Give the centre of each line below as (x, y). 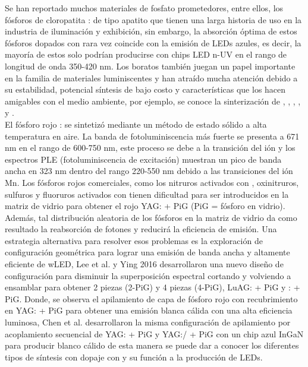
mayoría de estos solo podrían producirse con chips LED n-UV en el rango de (146, 54)
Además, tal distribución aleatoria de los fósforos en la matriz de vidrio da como (151, 217)
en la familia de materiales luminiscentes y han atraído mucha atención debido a (151, 77)
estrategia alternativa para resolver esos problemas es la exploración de (134, 240)
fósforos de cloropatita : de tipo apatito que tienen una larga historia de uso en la (153, 19)
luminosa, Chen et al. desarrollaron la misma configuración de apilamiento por (148, 322)
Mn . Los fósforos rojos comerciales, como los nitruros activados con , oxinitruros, (152, 182)
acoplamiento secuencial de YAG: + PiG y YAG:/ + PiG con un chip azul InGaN (154, 333)
